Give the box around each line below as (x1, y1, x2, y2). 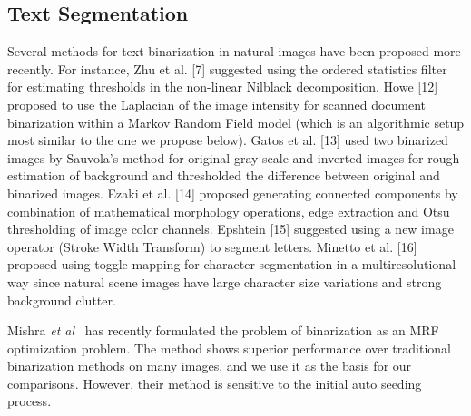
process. (7, 392, 52, 411)
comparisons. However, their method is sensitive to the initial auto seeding (7, 373, 422, 392)
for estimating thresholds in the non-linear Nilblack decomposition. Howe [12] (7, 77, 438, 96)
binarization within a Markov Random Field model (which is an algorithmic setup (7, 112, 465, 131)
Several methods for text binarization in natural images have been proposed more (7, 42, 461, 61)
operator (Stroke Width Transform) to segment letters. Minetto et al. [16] (7, 237, 417, 256)
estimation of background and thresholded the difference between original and (7, 166, 440, 185)
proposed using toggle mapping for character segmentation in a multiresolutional (7, 255, 456, 274)
